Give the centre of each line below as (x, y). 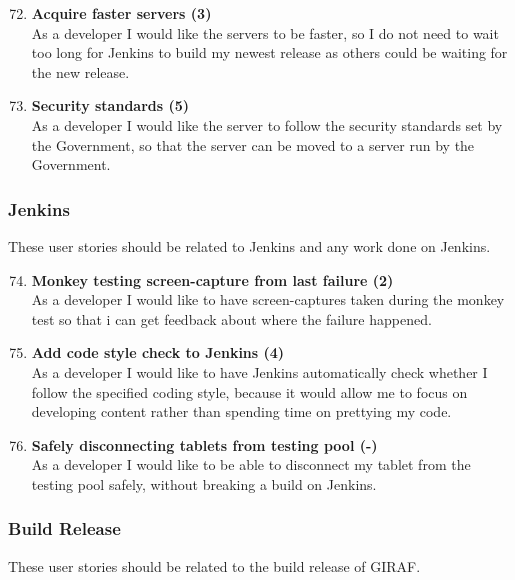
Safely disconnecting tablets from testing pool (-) (204, 444)
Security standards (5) (110, 105)
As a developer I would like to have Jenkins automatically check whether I (259, 371)
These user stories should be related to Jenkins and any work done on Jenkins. (249, 245)
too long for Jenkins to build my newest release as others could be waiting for (269, 52)
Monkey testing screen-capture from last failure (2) (212, 279)
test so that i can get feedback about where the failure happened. (231, 318)
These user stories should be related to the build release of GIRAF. (214, 565)
